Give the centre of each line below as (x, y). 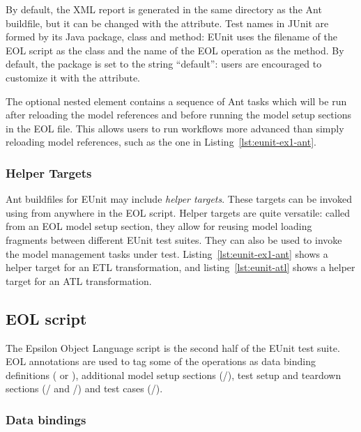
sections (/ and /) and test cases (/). (84, 388)
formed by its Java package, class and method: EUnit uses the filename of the (171, 37)
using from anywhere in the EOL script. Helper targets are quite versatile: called (178, 212)
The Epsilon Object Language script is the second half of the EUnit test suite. (173, 347)
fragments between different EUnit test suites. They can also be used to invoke (174, 239)
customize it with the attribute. (73, 77)
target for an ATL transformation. (79, 280)
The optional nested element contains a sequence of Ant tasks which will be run (176, 101)
